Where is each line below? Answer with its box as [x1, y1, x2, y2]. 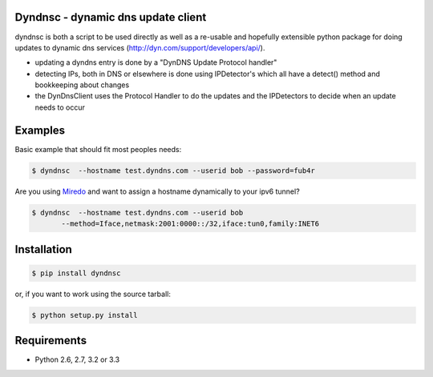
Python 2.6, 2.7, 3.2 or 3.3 [34, 355, 120, 364]
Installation [14, 243, 72, 256]
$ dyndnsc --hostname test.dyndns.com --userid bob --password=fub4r [31, 166, 316, 175]
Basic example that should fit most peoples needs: [14, 144, 182, 154]
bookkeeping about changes [34, 80, 130, 90]
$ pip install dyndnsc [31, 268, 121, 278]
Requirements [14, 334, 87, 347]
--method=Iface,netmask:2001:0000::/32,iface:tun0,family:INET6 [61, 219, 320, 228]
